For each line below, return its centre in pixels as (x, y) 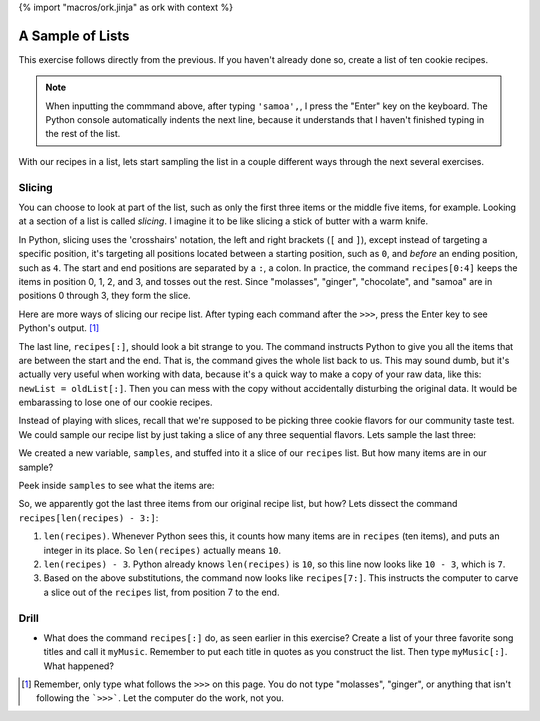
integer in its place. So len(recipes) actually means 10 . (162, 550)
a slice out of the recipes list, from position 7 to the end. (161, 592)
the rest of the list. (83, 134)
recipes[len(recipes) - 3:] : (88, 517)
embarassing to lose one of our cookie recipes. (116, 402)
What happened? (79, 666)
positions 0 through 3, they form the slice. (104, 296)
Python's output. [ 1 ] (59, 328)
